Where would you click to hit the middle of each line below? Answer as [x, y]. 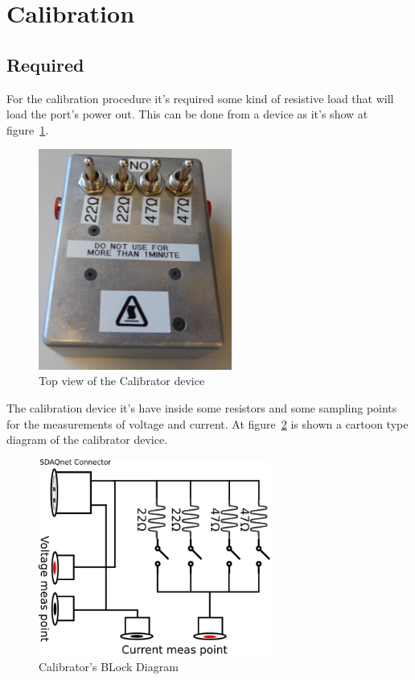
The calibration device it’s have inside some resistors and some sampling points [202, 408]
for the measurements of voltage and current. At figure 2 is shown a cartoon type [207, 423]
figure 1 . [28, 129]
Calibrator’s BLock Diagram [109, 667]
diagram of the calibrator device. [87, 440]
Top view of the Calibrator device [122, 381]
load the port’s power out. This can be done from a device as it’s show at [187, 114]
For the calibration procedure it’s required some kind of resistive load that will [200, 98]
